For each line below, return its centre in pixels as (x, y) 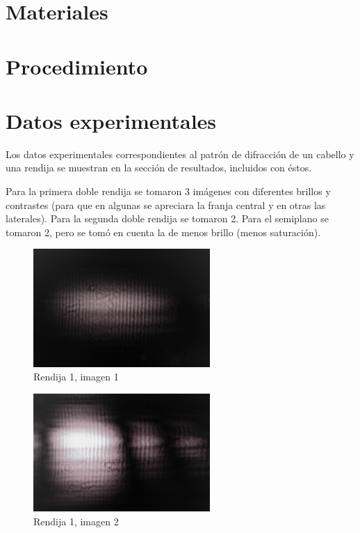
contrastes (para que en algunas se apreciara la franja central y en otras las (166, 204)
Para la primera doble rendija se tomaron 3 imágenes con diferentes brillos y (168, 191)
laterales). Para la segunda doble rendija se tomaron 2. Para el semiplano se (167, 218)
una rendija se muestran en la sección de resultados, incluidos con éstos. (159, 168)
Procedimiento (77, 66)
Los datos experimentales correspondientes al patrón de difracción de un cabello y (180, 154)
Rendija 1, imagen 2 (76, 522)
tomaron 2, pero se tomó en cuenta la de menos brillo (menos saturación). (163, 232)
